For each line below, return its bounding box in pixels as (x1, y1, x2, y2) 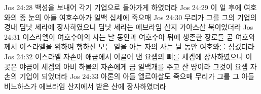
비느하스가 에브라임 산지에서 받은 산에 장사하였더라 (4, 80, 166, 91)
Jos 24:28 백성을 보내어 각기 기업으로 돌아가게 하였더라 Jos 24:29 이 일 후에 (4, 2, 242, 12)
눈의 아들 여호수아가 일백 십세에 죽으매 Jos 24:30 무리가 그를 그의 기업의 (28, 12, 257, 22)
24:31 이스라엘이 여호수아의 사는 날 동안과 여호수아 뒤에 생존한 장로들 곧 (4, 31, 234, 42)
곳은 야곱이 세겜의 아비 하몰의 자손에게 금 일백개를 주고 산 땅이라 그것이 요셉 (4, 61, 248, 71)
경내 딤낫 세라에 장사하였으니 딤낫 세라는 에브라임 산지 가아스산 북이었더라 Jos (4, 22, 253, 32)
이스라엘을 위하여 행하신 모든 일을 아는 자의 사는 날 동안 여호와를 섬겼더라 (19, 41, 254, 52)
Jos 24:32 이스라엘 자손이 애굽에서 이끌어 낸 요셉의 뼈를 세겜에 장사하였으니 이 (4, 51, 252, 61)
